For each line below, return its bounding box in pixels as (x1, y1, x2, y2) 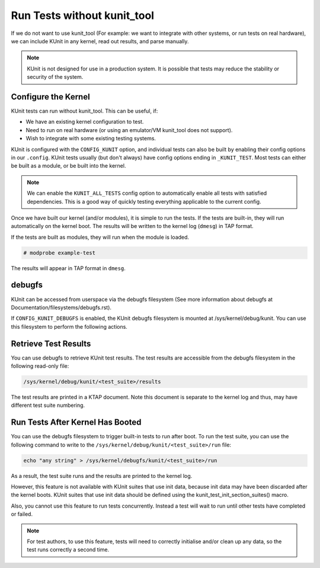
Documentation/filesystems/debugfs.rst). (11, 304, 112, 311)
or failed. (11, 511, 33, 518)
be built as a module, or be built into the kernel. (11, 162, 126, 169)
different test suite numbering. (11, 402, 85, 409)
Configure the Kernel (11, 92, 90, 102)
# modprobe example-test (23, 249, 96, 256)
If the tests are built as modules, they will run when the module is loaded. (11, 233, 190, 240)
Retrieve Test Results (11, 338, 91, 349)
